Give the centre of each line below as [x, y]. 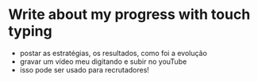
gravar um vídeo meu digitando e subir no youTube [103, 61]
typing [31, 31]
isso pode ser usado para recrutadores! [84, 69]
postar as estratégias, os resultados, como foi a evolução [114, 53]
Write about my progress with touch [129, 15]
